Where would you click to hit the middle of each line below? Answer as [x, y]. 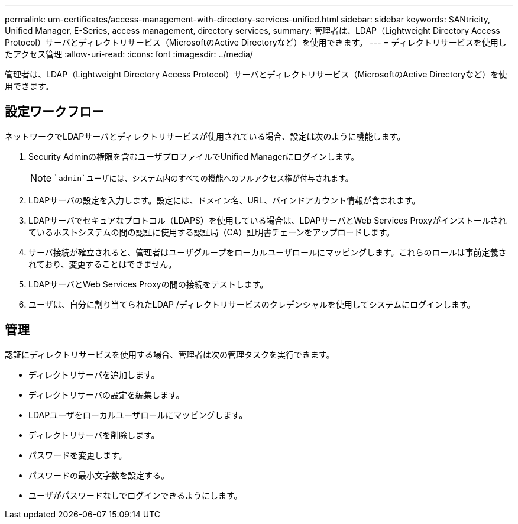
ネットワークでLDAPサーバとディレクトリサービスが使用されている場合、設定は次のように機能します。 [205, 136]
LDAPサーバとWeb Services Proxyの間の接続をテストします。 [148, 284]
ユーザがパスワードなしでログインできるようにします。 [135, 495]
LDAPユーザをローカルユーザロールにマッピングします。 [138, 415]
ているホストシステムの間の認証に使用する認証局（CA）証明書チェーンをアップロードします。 [212, 232]
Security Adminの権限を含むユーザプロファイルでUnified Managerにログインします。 [194, 156]
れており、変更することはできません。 [103, 264]
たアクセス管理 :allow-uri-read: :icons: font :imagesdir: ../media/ [129, 54]
